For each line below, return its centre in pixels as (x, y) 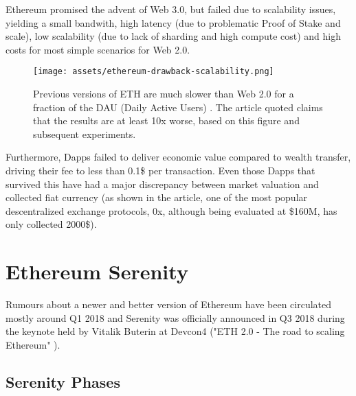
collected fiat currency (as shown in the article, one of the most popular (157, 197)
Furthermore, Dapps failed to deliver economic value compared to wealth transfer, (178, 157)
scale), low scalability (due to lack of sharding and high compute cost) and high (174, 36)
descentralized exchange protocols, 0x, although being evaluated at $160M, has (171, 210)
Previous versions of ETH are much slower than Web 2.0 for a (164, 94)
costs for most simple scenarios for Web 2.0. (98, 49)
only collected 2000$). (51, 224)
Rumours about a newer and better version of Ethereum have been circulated (169, 304)
